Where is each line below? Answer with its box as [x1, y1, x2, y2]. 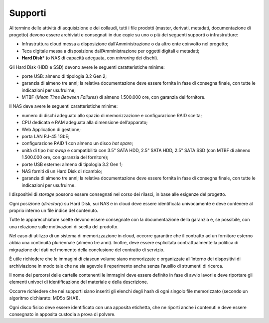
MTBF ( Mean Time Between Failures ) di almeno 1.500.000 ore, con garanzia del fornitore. [21, 94, 206, 100]
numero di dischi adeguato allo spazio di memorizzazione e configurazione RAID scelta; [21, 112, 202, 118]
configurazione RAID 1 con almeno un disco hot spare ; [21, 140, 134, 147]
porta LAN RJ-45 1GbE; [21, 134, 70, 140]
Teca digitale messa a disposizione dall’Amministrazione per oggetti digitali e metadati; [21, 48, 199, 54]
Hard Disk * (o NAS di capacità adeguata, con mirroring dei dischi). [21, 55, 159, 61]
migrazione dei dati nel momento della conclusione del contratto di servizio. [9, 247, 165, 253]
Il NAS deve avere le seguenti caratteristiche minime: [9, 103, 118, 109]
